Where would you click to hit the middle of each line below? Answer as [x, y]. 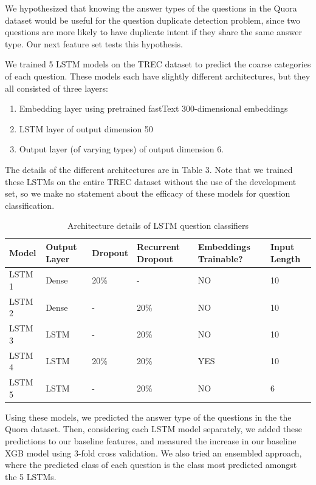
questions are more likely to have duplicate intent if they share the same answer [153, 32]
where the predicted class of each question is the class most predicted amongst [151, 465]
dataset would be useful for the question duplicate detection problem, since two [153, 20]
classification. [30, 205]
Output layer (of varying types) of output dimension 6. [122, 149]
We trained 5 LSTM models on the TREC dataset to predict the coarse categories [158, 64]
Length [285, 258]
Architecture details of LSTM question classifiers [158, 226]
